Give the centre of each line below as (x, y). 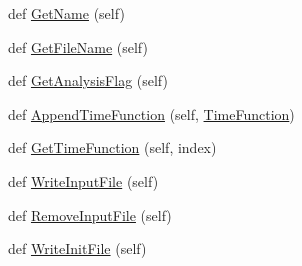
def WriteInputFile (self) (83, 180)
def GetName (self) (66, 13)
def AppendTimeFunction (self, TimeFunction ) (151, 113)
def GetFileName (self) (78, 46)
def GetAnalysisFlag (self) (88, 80)
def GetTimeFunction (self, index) (112, 147)
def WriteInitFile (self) (77, 248)
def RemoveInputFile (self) (90, 214)
